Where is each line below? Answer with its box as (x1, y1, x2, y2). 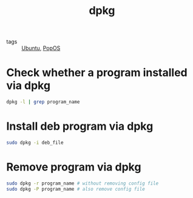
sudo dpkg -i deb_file (6, 140, 64, 146)
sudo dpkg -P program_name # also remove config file (6, 186, 146, 192)
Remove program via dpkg (6, 160, 141, 174)
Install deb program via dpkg (6, 119, 154, 133)
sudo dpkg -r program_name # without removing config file (6, 180, 159, 186)
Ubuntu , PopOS (21, 44, 61, 52)
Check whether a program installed (6, 66, 188, 80)
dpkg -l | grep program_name (6, 99, 80, 105)
